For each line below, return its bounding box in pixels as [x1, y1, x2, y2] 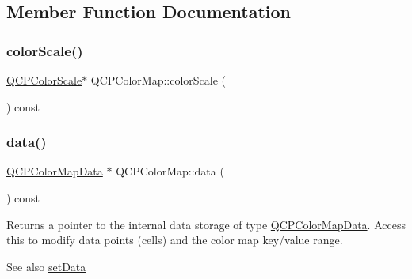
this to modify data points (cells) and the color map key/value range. [6, 232, 343, 248]
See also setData [6, 258, 86, 274]
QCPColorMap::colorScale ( [90, 72, 227, 88]
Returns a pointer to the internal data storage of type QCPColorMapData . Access [6, 216, 406, 232]
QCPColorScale [6, 72, 82, 88]
